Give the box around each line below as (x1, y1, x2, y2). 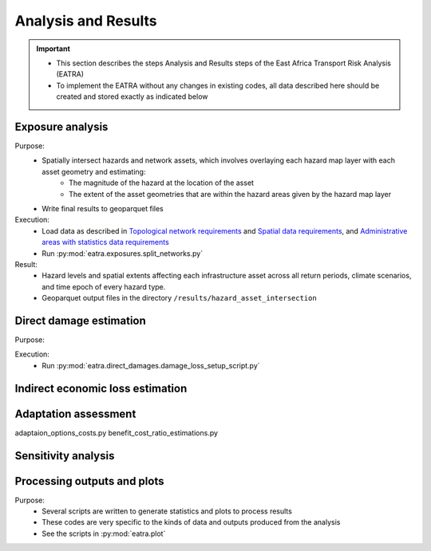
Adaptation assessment (14, 407, 136, 420)
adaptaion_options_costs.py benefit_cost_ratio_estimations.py (14, 427, 219, 438)
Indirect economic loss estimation (14, 381, 188, 395)
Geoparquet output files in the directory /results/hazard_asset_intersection (42, 293, 317, 303)
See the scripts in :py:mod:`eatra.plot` (42, 529, 166, 538)
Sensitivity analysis (14, 449, 115, 462)
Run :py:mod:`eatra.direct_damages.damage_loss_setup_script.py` (42, 360, 260, 370)
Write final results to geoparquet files (42, 203, 164, 213)
